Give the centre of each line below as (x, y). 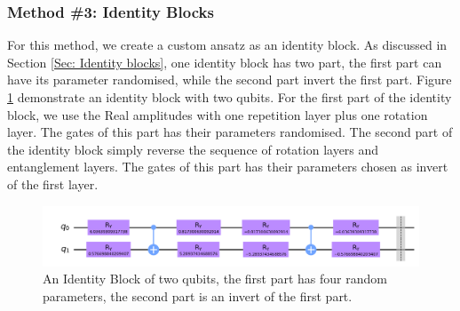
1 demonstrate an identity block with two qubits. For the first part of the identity (230, 97)
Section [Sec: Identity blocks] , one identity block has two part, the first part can (225, 62)
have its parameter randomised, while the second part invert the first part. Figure (230, 80)
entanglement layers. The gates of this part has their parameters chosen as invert (228, 167)
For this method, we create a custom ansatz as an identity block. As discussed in (227, 45)
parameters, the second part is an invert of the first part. (198, 296)
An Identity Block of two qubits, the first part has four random (215, 279)
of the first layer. (53, 183)
